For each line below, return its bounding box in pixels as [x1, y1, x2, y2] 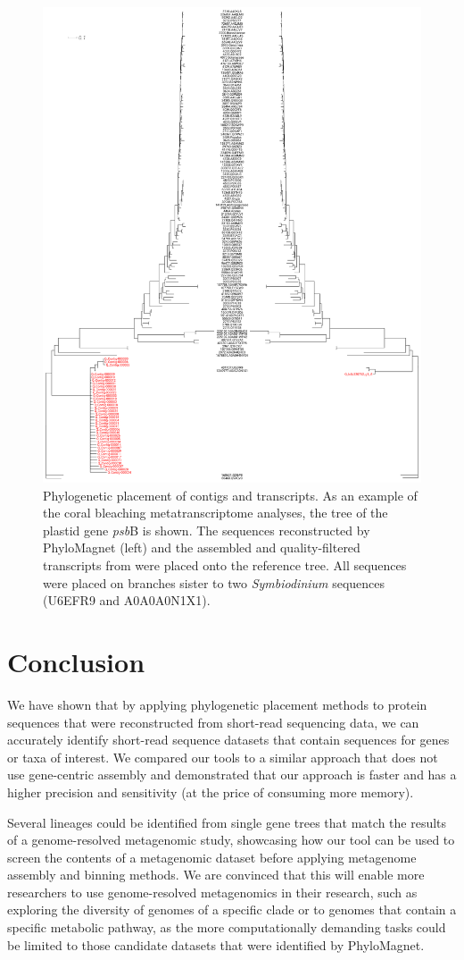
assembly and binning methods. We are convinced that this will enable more [7, 865, 425, 884]
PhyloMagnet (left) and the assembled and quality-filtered [43, 538, 360, 557]
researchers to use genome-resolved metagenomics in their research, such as [7, 882, 418, 901]
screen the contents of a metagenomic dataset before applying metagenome [7, 847, 417, 866]
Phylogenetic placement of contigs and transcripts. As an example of [43, 485, 418, 504]
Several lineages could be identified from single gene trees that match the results [7, 813, 447, 831]
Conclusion [7, 644, 145, 680]
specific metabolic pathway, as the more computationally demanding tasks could [7, 918, 446, 937]
